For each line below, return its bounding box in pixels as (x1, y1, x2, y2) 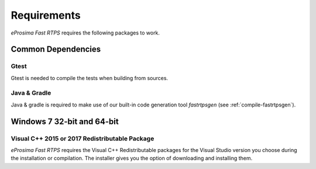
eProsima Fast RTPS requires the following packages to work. (11, 29, 160, 36)
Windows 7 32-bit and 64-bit (11, 116, 119, 126)
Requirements (11, 9, 81, 22)
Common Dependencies (11, 44, 101, 54)
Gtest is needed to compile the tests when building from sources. (11, 74, 169, 81)
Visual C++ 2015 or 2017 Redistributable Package (11, 134, 154, 143)
